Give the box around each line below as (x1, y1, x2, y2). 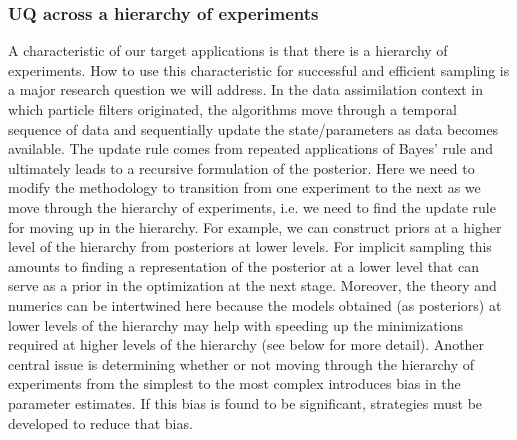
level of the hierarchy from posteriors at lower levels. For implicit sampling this (8, 236, 492, 257)
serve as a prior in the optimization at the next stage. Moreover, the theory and (8, 275, 497, 296)
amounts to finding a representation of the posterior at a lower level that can (8, 255, 479, 276)
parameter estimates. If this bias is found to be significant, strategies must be (8, 392, 483, 413)
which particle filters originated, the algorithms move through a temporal (8, 99, 457, 119)
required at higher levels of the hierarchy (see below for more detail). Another (8, 334, 485, 355)
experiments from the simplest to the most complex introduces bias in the (8, 373, 461, 394)
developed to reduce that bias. (8, 412, 193, 433)
